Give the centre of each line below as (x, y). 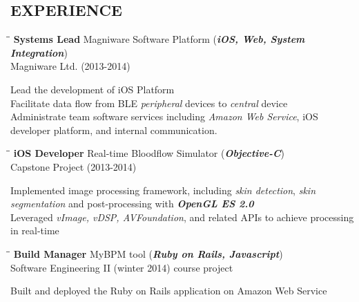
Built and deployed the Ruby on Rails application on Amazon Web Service (169, 291)
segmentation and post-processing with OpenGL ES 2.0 (132, 204)
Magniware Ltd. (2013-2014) (70, 66)
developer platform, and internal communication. (114, 130)
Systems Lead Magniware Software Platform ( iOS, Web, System (159, 39)
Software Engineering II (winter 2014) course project (122, 267)
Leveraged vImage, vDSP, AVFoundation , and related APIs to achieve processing (182, 217)
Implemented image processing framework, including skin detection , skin (163, 190)
